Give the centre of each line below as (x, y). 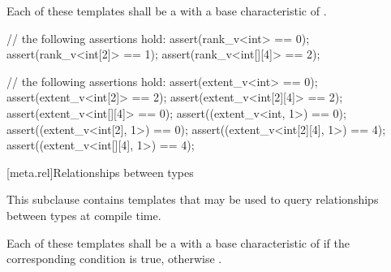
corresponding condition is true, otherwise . (114, 259)
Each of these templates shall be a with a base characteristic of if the (178, 242)
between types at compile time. (84, 215)
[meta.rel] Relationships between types (100, 172)
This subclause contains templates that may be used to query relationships (193, 199)
